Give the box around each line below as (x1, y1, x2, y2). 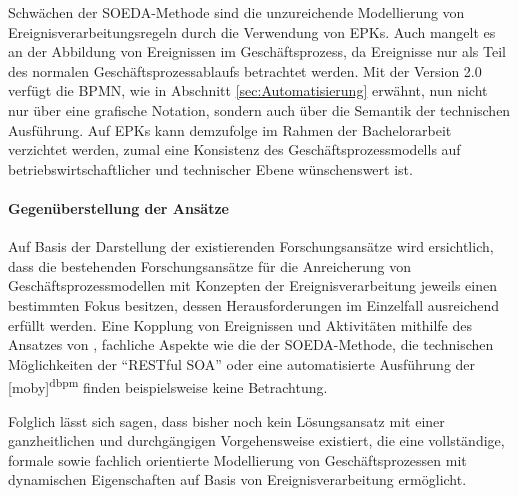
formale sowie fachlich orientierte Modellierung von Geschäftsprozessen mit (8, 449, 467, 470)
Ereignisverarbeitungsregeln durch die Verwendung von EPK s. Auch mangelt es (8, 21, 496, 42)
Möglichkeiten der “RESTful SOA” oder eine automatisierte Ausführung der (8, 353, 476, 374)
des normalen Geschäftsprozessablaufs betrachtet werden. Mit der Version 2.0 (8, 60, 482, 81)
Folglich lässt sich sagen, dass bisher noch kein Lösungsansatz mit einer (8, 410, 445, 431)
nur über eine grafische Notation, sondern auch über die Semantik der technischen (8, 99, 511, 120)
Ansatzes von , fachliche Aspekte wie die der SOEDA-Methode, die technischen (8, 334, 494, 355)
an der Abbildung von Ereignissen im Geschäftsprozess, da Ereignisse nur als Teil (8, 41, 506, 62)
